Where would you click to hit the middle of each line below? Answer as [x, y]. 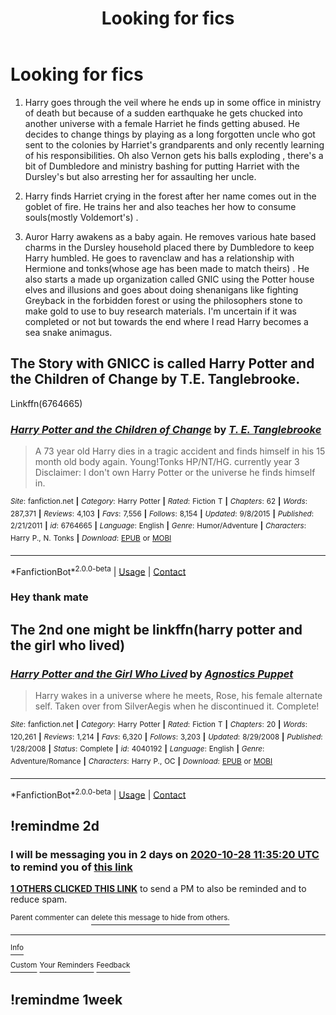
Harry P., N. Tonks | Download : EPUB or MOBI [91, 538]
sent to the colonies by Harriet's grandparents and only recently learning [174, 144]
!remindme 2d [55, 825]
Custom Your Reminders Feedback [70, 965]
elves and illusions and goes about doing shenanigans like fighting [161, 289]
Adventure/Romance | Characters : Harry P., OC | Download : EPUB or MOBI [141, 761]
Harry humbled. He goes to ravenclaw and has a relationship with [159, 258]
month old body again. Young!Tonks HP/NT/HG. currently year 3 [167, 462]
